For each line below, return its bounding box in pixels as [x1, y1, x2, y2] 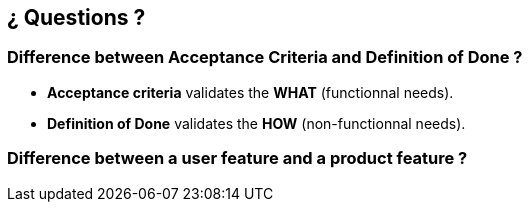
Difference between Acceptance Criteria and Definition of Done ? [7, 47, 523, 68]
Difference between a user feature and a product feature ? [7, 148, 468, 169]
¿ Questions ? [7, 5, 146, 30]
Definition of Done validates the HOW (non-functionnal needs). [47, 114, 466, 132]
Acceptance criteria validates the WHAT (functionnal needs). [47, 83, 454, 101]
